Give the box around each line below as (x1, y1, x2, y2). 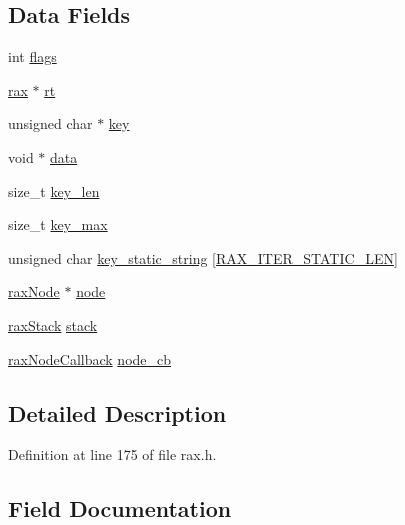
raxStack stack (8, 314, 98, 335)
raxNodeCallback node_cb (8, 348, 172, 369)
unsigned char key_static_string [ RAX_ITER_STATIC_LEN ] (8, 247, 398, 268)
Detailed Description (8, 397, 227, 428)
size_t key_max (8, 214, 108, 235)
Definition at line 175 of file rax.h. (8, 444, 217, 465)
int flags (8, 46, 57, 67)
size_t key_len (8, 180, 100, 201)
